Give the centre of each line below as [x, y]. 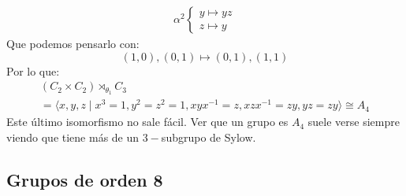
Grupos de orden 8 [85, 179]
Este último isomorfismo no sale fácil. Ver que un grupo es [147, 122]
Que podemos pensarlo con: [73, 44]
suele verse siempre [354, 122]
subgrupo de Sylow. [209, 137]
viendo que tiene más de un [73, 137]
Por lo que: [33, 70]
